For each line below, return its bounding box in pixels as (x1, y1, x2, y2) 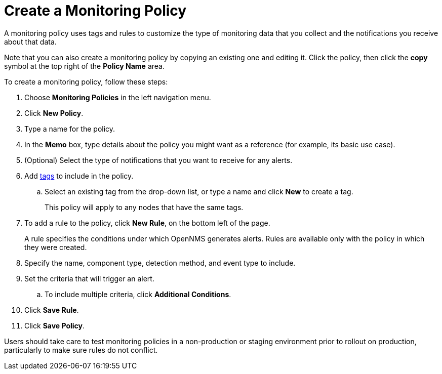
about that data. (4, 37, 57, 46)
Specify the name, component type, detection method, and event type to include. (24, 258, 296, 267)
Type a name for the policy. (24, 124, 115, 133)
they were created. (24, 242, 87, 252)
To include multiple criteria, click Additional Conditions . (45, 289, 231, 299)
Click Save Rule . (24, 305, 79, 314)
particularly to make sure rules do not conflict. (4, 345, 158, 354)
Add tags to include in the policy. (24, 171, 134, 180)
